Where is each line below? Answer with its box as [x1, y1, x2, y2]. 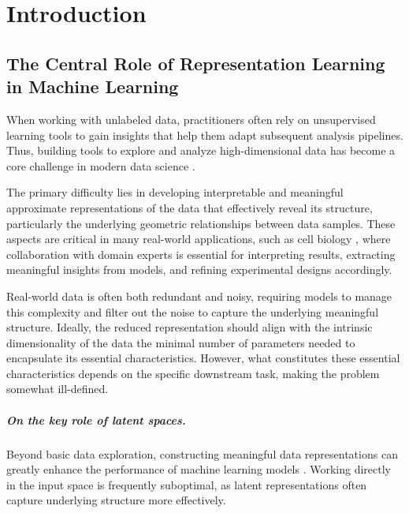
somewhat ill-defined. [6, 380, 109, 397]
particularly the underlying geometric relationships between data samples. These [6, 215, 396, 231]
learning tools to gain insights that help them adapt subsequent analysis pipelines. [6, 126, 403, 143]
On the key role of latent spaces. [6, 411, 186, 428]
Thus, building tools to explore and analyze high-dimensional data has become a [6, 142, 396, 159]
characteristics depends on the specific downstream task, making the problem [6, 365, 380, 381]
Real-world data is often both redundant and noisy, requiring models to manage [6, 287, 392, 304]
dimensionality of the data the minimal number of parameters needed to [6, 334, 355, 350]
